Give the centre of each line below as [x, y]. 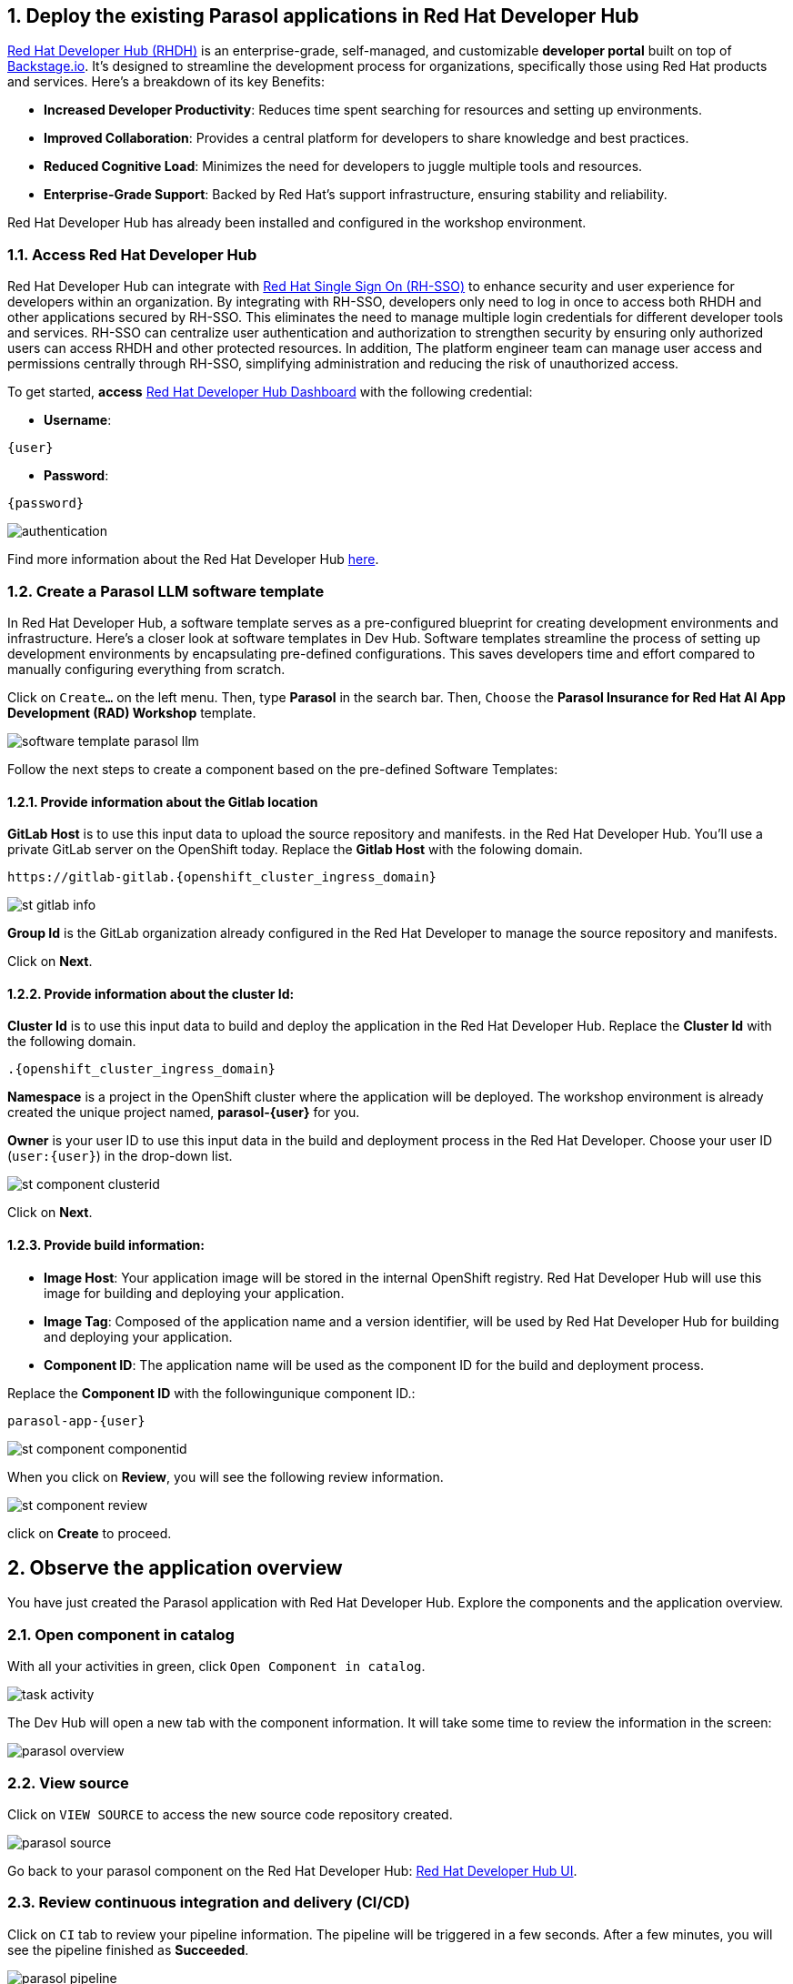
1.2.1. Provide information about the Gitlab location [163, 801]
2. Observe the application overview [175, 1568]
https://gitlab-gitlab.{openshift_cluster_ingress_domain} [222, 877]
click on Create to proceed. [90, 1533]
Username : [78, 420]
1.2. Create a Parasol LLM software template [166, 591]
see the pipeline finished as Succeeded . [128, 1949]
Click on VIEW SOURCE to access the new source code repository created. [230, 1814]
